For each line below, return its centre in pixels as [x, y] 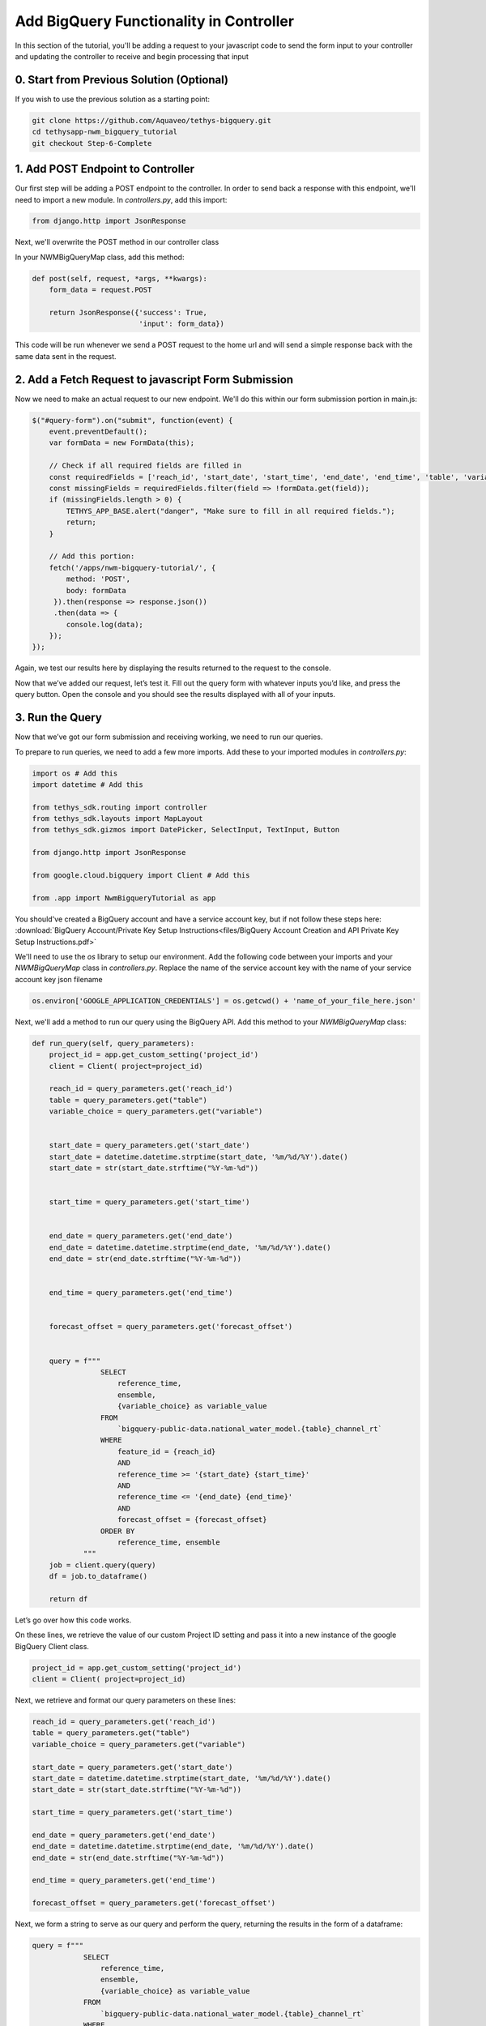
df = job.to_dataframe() [98, 1577]
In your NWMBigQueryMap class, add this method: [100, 257]
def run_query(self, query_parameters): [113, 1043]
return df [68, 1599]
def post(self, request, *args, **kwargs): [120, 278]
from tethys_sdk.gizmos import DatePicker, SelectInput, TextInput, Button [186, 830]
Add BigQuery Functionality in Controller [155, 21]
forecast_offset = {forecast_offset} [192, 1520]
